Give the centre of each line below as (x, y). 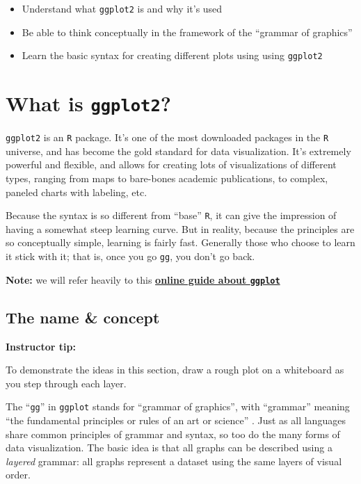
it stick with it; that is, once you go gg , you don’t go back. (130, 256)
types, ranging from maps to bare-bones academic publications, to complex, (167, 178)
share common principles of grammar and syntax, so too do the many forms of (173, 434)
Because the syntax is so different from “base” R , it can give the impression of (171, 215)
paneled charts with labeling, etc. (77, 192)
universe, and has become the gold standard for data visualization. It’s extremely (178, 151)
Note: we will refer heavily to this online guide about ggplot (143, 279)
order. (18, 475)
